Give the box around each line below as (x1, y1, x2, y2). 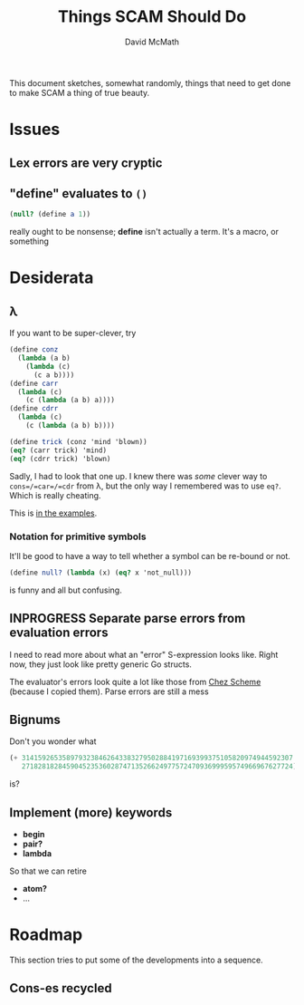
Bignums (9, 711, 61, 727)
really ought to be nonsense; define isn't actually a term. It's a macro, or (9, 227, 279, 237)
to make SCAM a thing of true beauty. (9, 87, 150, 98)
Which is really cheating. (9, 489, 101, 500)
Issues (9, 120, 61, 140)
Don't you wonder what (9, 736, 97, 747)
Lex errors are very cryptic (9, 155, 163, 170)
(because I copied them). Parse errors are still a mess (9, 686, 210, 697)
